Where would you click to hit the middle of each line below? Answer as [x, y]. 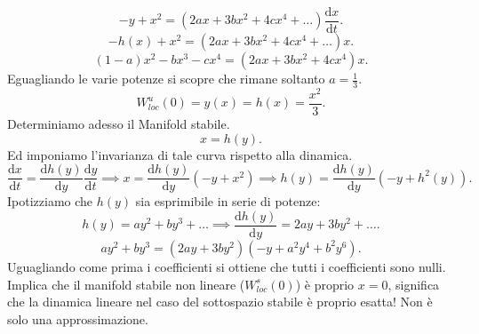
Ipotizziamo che [50, 201]
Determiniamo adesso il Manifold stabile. [119, 124]
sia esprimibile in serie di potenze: [228, 201]
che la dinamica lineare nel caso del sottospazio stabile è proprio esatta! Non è [220, 302]
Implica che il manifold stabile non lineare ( [126, 284]
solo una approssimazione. [78, 318]
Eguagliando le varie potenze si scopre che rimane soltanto [166, 79]
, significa [414, 284]
